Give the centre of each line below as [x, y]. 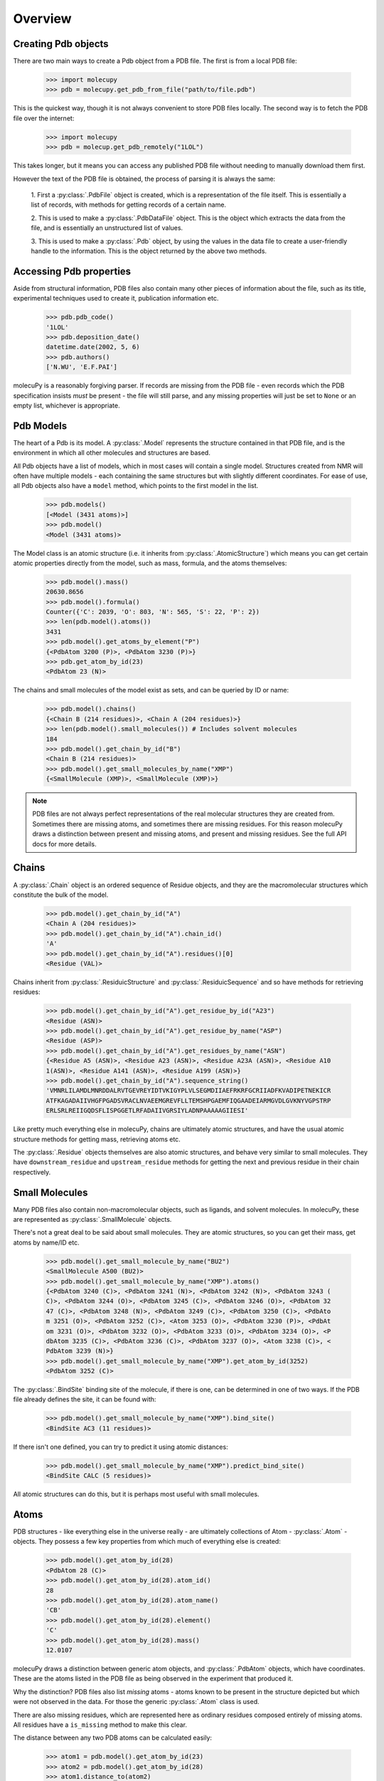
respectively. [32, 1172]
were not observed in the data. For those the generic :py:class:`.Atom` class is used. [136, 1702]
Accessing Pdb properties [72, 271]
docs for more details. [64, 843]
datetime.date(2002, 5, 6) [93, 347]
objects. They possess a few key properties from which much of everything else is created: [147, 1542]
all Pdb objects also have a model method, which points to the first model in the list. [136, 486]
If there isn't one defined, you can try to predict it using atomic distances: [121, 1447]
